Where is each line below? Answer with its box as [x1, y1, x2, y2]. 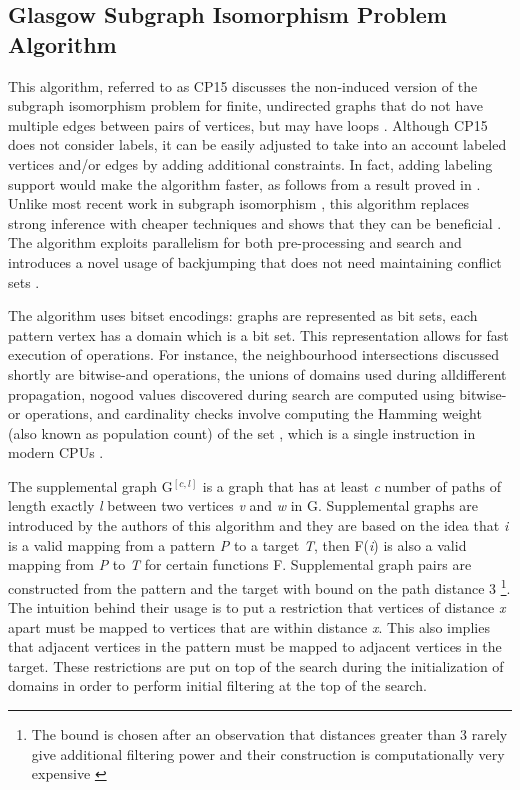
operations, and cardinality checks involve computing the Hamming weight [25, 403, 482, 424]
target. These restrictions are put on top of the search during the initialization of [8, 655, 504, 676]
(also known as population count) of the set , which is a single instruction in [8, 422, 476, 443]
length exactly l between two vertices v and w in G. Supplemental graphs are [8, 495, 479, 516]
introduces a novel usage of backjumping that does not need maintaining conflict [8, 251, 502, 272]
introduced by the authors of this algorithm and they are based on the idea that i [8, 515, 509, 536]
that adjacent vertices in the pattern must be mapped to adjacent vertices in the [8, 636, 502, 657]
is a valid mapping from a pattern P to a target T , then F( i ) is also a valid [8, 534, 467, 555]
